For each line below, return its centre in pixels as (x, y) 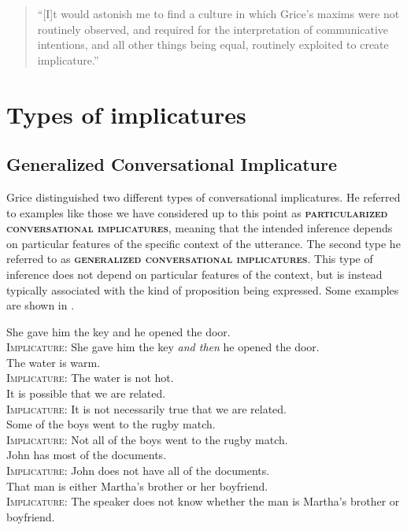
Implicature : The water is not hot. (90, 378)
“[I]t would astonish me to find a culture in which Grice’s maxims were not (218, 13)
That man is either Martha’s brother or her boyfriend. (137, 486)
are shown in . (41, 305)
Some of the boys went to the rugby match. (111, 424)
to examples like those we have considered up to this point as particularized (197, 212)
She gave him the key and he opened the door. (118, 331)
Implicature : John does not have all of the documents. (138, 471)
